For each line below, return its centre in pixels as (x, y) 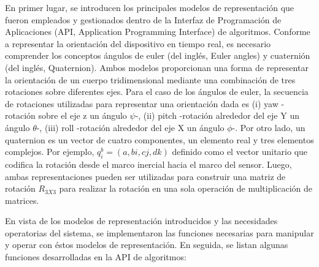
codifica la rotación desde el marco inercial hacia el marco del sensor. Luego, (148, 164)
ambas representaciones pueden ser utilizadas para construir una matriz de (145, 176)
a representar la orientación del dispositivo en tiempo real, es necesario (138, 43)
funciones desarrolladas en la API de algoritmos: (96, 257)
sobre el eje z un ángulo (83, 115)
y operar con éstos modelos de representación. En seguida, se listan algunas (147, 245)
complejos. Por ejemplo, (50, 152)
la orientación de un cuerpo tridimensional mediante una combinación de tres (150, 79)
